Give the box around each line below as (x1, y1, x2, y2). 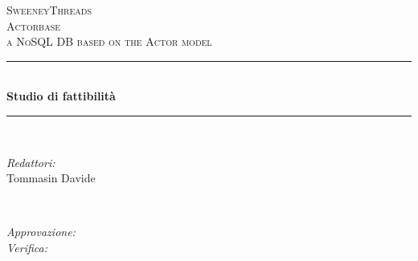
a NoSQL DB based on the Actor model (6, 33, 212, 50)
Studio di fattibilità (6, 88, 116, 104)
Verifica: (6, 239, 48, 255)
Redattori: (6, 153, 55, 170)
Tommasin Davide (6, 169, 96, 186)
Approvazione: (6, 223, 76, 240)
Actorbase (6, 17, 61, 34)
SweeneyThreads (6, 2, 92, 18)
